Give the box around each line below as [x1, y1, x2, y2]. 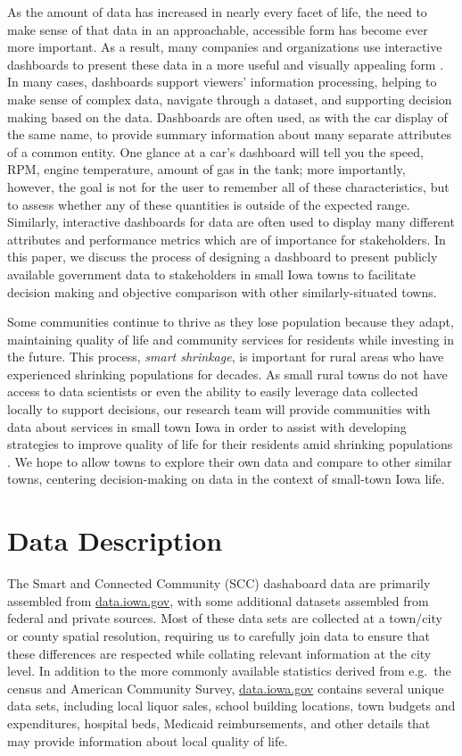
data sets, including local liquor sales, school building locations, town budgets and [7, 696, 456, 715]
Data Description [7, 522, 223, 559]
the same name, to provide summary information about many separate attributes [7, 125, 451, 144]
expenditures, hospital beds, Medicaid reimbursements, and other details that [7, 713, 431, 732]
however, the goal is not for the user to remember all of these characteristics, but [7, 177, 450, 195]
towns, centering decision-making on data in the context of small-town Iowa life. [7, 469, 445, 488]
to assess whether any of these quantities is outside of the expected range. [7, 195, 410, 213]
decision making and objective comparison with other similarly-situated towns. [7, 282, 437, 301]
